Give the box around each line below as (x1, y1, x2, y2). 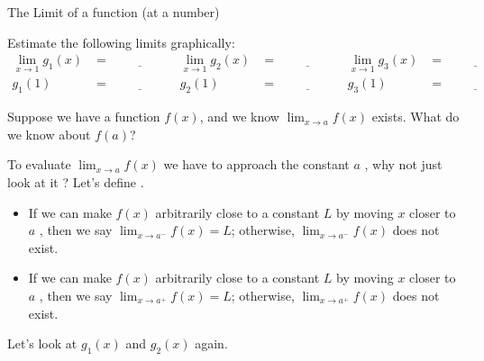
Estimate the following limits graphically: (7, 32, 235, 51)
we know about (7, 124, 91, 143)
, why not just (364, 155, 443, 174)
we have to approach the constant (163, 155, 350, 174)
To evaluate (7, 155, 71, 174)
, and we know (199, 107, 279, 126)
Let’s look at (7, 334, 78, 353)
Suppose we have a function (7, 107, 160, 126)
